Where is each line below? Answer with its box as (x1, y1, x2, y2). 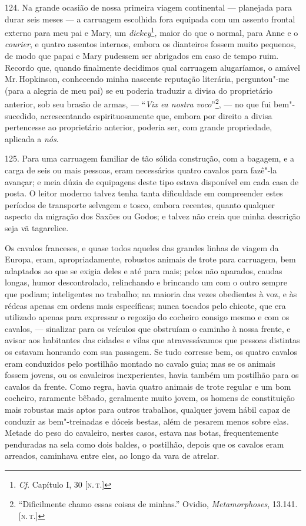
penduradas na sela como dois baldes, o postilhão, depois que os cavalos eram (5, 438, 284, 450)
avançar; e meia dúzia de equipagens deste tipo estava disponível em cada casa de (5, 175, 299, 188)
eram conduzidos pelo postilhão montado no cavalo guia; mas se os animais (5, 357, 275, 369)
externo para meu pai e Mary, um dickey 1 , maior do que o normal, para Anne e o (5, 25, 298, 38)
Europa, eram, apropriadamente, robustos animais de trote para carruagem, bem (5, 253, 296, 265)
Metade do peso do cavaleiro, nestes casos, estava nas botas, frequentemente (5, 426, 279, 439)
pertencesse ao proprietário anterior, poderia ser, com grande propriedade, (5, 121, 272, 133)
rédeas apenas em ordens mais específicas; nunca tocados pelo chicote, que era (5, 299, 286, 311)
